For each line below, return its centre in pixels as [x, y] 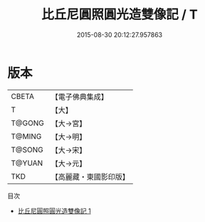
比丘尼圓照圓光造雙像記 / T [120, 15]
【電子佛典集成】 [79, 97]
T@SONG [27, 149]
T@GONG [27, 123]
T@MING [26, 136]
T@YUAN [27, 163]
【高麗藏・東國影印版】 [90, 176]
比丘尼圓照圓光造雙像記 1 [54, 211]
